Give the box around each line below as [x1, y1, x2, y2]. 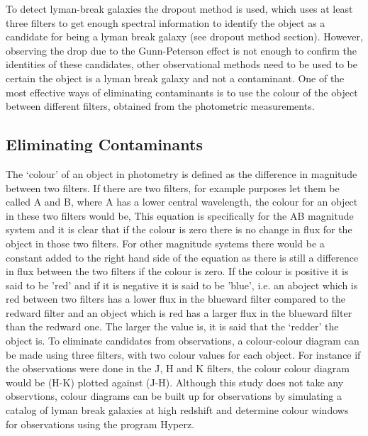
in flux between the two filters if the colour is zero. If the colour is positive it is [6, 264, 349, 279]
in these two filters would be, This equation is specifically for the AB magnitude [6, 208, 354, 223]
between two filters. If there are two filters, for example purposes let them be [6, 180, 340, 195]
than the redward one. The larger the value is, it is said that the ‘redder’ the [6, 319, 339, 334]
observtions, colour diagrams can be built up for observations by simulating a [6, 389, 342, 403]
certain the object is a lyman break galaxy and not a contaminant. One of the [6, 70, 345, 85]
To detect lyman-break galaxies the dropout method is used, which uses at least [6, 1, 353, 16]
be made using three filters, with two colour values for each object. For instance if [6, 347, 361, 362]
